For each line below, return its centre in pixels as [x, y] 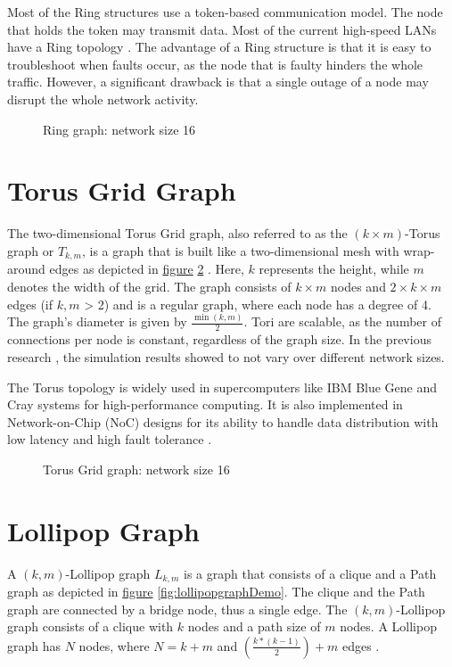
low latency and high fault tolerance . [110, 439]
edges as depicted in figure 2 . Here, [147, 269]
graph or [31, 250]
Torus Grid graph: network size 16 [136, 469]
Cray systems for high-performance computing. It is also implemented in [205, 404]
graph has [34, 645]
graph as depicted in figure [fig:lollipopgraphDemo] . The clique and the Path [216, 592]
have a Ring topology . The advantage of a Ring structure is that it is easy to [219, 47]
